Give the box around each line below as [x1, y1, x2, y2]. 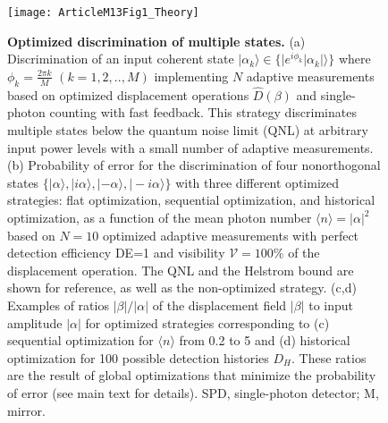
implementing [154, 66, 229, 85]
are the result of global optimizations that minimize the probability [7, 366, 376, 385]
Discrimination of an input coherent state [7, 49, 234, 68]
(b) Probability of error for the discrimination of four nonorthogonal [7, 156, 381, 174]
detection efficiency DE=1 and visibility [7, 243, 225, 262]
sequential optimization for [7, 331, 154, 350]
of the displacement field [152, 295, 287, 314]
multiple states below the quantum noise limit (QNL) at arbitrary [7, 121, 368, 140]
